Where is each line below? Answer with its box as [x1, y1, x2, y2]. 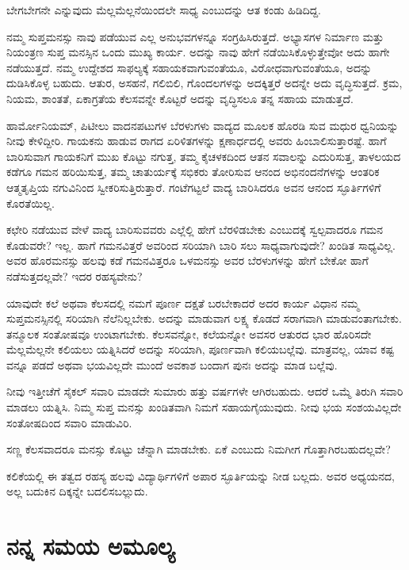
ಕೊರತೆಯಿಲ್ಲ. [6, 194, 55, 211]
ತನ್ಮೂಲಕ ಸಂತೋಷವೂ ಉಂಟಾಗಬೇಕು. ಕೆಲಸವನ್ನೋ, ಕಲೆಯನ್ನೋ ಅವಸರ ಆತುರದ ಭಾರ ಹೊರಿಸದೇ [6, 325, 372, 342]
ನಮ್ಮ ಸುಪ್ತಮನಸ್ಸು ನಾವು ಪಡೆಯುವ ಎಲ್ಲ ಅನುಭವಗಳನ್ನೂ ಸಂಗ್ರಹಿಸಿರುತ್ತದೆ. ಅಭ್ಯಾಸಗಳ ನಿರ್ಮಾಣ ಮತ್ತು [6, 28, 384, 44]
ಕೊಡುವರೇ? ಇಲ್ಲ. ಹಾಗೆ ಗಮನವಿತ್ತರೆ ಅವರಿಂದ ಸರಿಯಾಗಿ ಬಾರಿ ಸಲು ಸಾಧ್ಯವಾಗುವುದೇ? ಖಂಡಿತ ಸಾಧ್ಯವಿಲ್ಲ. [6, 236, 396, 253]
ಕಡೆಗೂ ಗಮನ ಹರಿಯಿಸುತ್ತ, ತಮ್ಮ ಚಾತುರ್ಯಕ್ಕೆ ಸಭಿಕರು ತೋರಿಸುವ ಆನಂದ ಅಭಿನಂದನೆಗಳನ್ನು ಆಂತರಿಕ [6, 163, 380, 180]
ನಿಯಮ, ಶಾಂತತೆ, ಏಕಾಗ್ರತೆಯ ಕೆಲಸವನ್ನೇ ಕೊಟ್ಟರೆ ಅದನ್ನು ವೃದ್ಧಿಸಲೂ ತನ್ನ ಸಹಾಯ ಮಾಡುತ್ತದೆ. [6, 90, 354, 106]
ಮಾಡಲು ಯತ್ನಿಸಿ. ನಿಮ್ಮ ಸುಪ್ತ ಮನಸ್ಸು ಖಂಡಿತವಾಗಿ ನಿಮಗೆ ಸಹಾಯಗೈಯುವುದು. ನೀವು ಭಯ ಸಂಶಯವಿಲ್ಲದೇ [6, 399, 402, 415]
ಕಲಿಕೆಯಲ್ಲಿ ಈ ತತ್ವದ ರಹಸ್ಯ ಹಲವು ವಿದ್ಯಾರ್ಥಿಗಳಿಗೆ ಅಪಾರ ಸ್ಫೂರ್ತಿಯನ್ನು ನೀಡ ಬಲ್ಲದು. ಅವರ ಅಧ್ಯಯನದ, [6, 467, 395, 484]
